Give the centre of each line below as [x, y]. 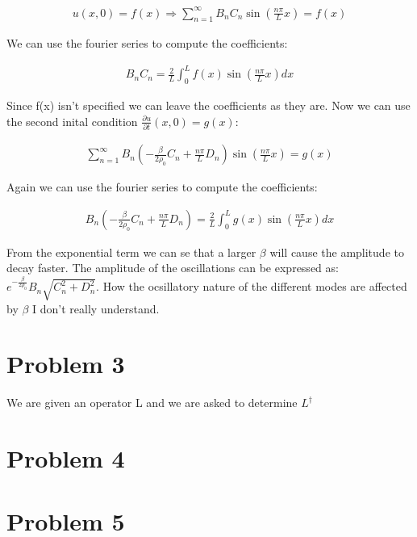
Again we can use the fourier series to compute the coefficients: [162, 187]
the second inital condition [72, 121]
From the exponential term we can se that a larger [131, 252]
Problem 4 [66, 458]
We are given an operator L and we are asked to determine [152, 403]
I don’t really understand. [96, 308]
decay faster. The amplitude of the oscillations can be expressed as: [173, 268]
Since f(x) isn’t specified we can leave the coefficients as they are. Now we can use [208, 105]
